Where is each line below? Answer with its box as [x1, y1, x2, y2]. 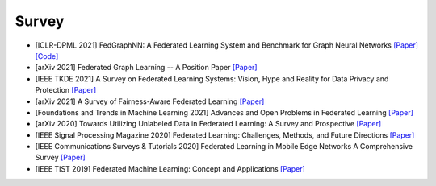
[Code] [35, 51, 59, 60]
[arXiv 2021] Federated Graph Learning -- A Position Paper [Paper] [35, 63, 258, 72]
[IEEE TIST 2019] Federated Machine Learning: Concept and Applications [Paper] [35, 163, 306, 173]
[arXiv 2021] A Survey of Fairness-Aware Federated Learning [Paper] [35, 97, 265, 106]
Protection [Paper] [35, 85, 97, 95]
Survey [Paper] [35, 153, 86, 163]
